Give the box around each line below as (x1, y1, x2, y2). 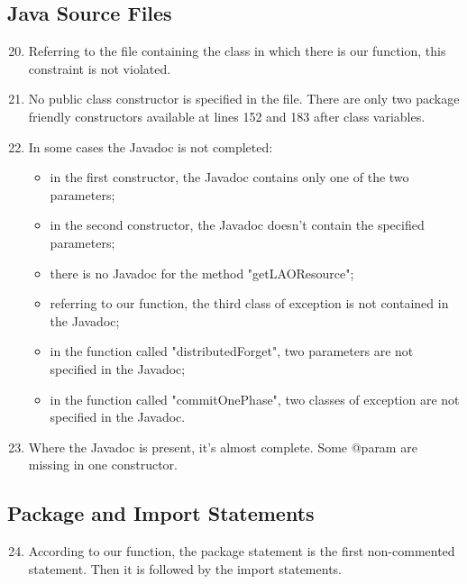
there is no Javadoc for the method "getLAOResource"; (50, 263, 354, 282)
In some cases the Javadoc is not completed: (28, 137, 273, 156)
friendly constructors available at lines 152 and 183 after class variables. (28, 106, 426, 125)
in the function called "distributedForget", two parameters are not (50, 342, 414, 360)
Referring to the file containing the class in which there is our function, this (28, 41, 446, 60)
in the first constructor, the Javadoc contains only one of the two (50, 168, 409, 187)
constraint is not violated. (28, 59, 171, 78)
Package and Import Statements (7, 499, 315, 527)
